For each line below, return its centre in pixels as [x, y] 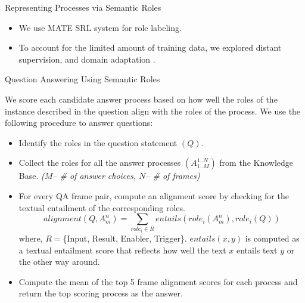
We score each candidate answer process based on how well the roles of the [141, 99]
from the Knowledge [256, 163]
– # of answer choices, [94, 176]
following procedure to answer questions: [79, 123]
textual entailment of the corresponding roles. [102, 207]
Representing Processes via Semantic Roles [83, 7]
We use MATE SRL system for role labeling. [100, 27]
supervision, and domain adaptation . [87, 59]
